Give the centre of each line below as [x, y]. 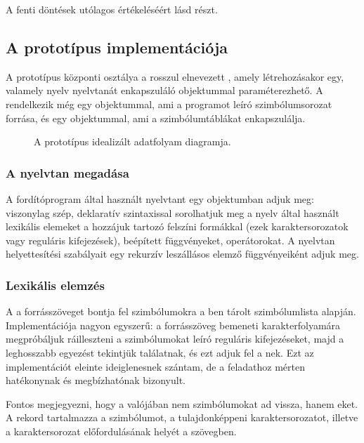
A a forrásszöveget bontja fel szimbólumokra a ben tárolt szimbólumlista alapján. [181, 311]
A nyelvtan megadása [67, 172]
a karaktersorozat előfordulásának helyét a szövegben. [121, 431]
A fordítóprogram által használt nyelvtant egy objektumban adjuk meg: [160, 198]
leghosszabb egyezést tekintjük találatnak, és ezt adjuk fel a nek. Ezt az [160, 352]
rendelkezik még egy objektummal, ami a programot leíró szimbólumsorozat [169, 104]
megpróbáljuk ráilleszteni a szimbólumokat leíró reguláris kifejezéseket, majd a [175, 339]
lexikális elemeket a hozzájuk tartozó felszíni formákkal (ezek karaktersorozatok [177, 226]
